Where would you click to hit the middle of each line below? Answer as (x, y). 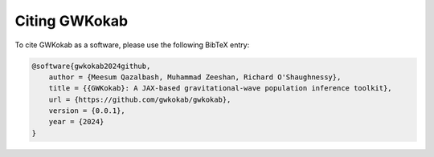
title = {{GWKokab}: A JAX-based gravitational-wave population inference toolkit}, (221, 89)
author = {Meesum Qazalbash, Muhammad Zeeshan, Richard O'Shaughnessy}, (195, 77)
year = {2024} (76, 122)
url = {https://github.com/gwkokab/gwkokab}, (140, 99)
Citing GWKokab (72, 21)
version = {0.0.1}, (87, 111)
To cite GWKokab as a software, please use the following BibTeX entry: (132, 45)
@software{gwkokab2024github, (91, 66)
